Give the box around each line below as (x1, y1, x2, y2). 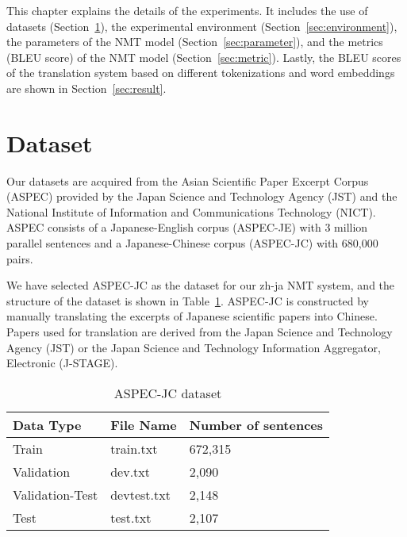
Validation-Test (13, 485, 98, 504)
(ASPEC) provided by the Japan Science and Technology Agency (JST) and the (6, 188, 397, 205)
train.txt (110, 439, 158, 458)
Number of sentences (189, 415, 324, 434)
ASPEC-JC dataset (113, 383, 222, 402)
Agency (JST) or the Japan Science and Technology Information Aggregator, (6, 339, 381, 355)
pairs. (6, 250, 33, 267)
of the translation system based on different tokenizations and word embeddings (6, 64, 395, 81)
